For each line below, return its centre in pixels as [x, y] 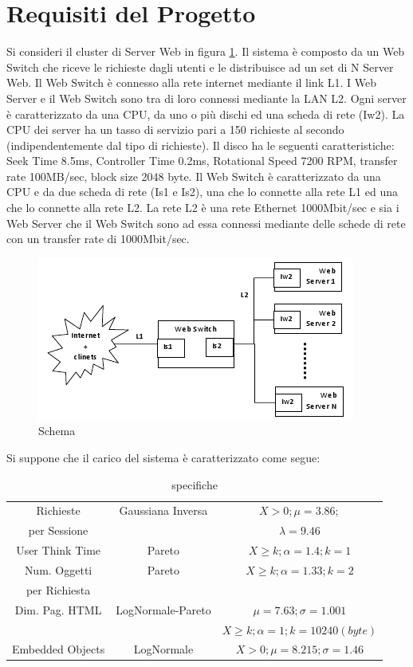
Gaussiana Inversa [163, 510]
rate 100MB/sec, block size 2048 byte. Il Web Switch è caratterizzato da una [194, 176]
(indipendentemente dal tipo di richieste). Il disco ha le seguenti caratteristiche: [201, 145]
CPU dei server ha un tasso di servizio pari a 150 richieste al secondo [175, 129]
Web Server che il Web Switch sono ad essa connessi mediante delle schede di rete [206, 223]
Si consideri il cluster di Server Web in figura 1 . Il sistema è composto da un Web [206, 51]
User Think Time [59, 550]
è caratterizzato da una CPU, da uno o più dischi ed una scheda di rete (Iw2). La [206, 114]
